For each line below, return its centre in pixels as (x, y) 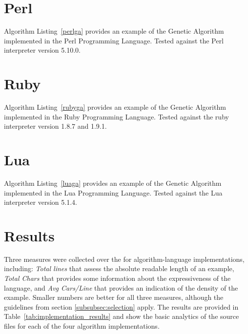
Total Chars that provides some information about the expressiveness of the (117, 278)
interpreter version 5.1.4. (41, 202)
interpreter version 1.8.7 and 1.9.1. (55, 126)
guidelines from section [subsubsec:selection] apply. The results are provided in (121, 306)
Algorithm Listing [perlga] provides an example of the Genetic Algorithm (114, 31)
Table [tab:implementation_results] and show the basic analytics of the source (122, 316)
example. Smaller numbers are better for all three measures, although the (114, 297)
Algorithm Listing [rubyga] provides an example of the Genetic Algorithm (115, 107)
